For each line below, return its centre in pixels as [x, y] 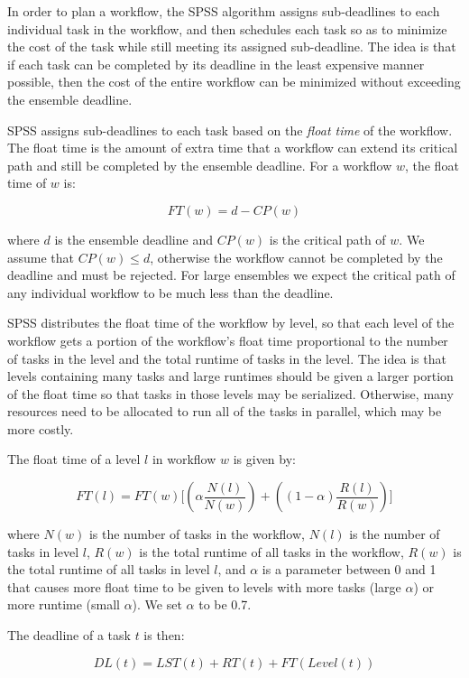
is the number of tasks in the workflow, [197, 534]
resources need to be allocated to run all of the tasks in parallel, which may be [225, 411]
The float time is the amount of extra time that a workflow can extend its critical [233, 148]
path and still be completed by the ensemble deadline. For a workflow [200, 165]
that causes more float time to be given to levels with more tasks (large [204, 586]
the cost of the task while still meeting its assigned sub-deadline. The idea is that [232, 46]
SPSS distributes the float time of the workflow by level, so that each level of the [231, 323]
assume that [41, 257]
